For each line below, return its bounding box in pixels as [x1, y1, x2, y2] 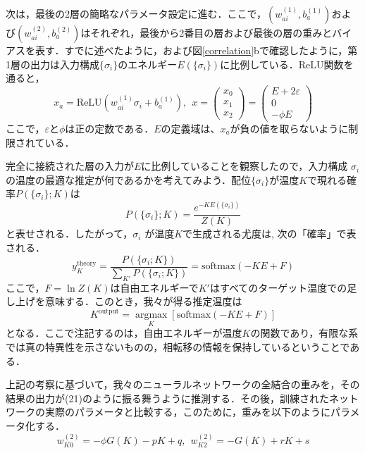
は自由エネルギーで [110, 280, 199, 294]
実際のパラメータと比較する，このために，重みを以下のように [44, 404, 330, 419]
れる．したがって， [44, 226, 133, 241]
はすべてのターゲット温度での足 [209, 280, 357, 294]
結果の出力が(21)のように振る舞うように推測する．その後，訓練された [6, 390, 329, 405]
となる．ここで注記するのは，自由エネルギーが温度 [6, 325, 242, 340]
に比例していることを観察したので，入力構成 [141, 159, 348, 173]
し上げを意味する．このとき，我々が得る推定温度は [6, 294, 242, 309]
